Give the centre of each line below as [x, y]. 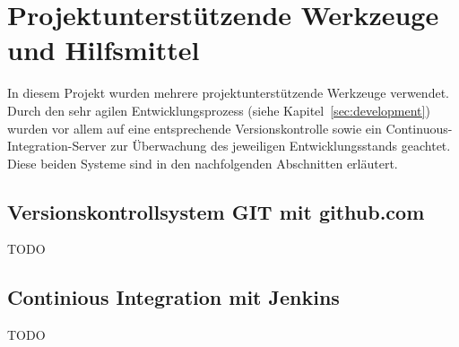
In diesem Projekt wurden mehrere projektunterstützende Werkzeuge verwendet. [228, 93]
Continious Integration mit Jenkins [173, 297]
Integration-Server [57, 146]
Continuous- [419, 128]
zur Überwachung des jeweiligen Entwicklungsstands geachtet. [281, 146]
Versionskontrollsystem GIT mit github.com [216, 211]
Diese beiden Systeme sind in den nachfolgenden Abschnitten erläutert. [203, 163]
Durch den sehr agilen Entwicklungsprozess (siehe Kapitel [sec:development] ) [219, 110]
